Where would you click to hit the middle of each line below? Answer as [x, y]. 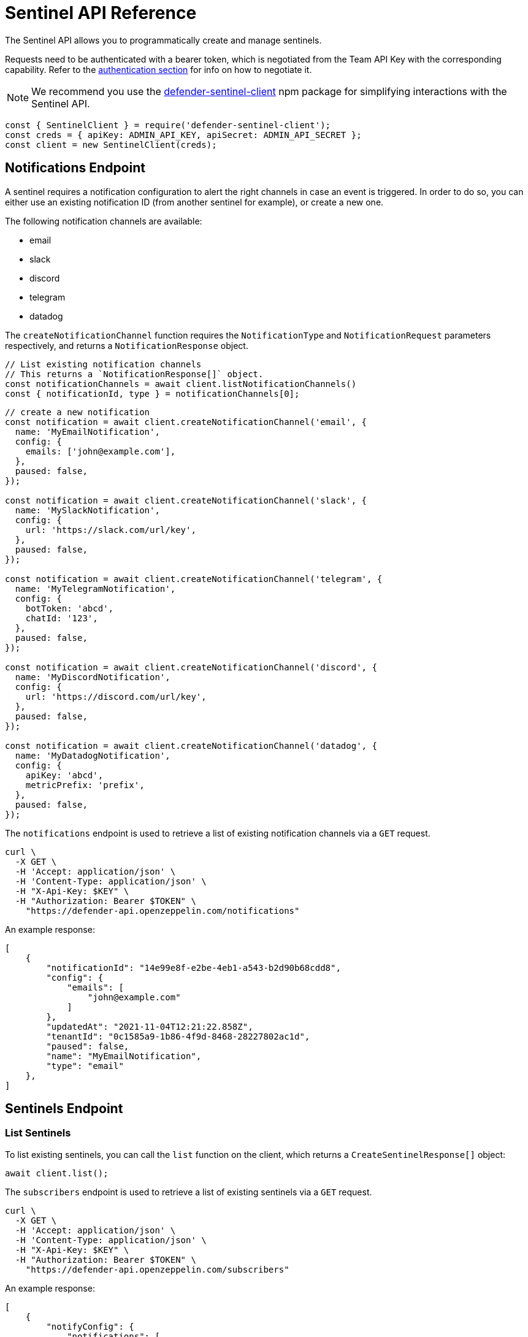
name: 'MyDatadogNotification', [93, 755]
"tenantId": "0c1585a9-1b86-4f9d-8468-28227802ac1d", [178, 1036]
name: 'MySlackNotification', [87, 510]
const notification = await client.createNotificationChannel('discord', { [191, 667]
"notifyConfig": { [90, 1326]
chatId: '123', [62, 618]
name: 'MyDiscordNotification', [93, 677]
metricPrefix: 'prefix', [85, 785]
